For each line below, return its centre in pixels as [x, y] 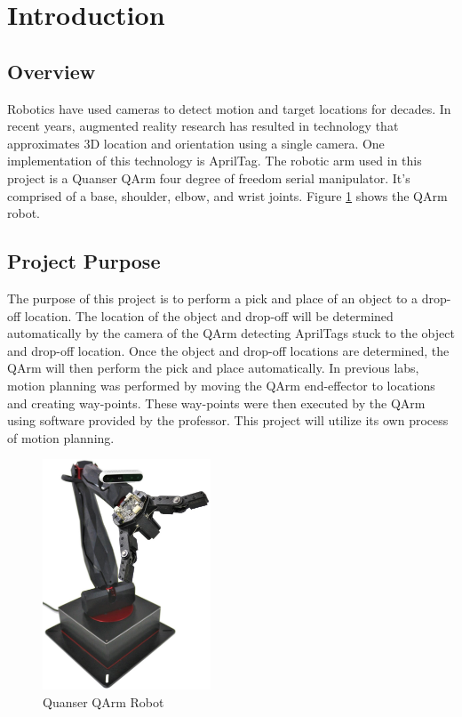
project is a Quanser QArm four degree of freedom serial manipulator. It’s [209, 177]
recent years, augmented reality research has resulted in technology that [203, 126]
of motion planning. [61, 437]
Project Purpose [84, 261]
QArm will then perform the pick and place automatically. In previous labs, [213, 368]
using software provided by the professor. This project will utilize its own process [228, 420]
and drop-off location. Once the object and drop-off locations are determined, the [228, 350]
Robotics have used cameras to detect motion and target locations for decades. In [229, 108]
